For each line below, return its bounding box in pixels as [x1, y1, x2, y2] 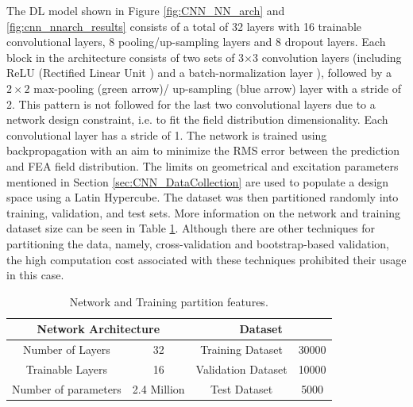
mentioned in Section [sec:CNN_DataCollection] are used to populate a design [6, 173, 389, 190]
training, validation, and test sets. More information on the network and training [6, 204, 400, 221]
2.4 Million [132, 380, 185, 397]
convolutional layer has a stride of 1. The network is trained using [6, 126, 327, 143]
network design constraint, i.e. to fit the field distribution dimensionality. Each [6, 111, 388, 128]
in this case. [6, 267, 64, 283]
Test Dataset [210, 380, 273, 397]
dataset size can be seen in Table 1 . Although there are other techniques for [6, 220, 375, 236]
